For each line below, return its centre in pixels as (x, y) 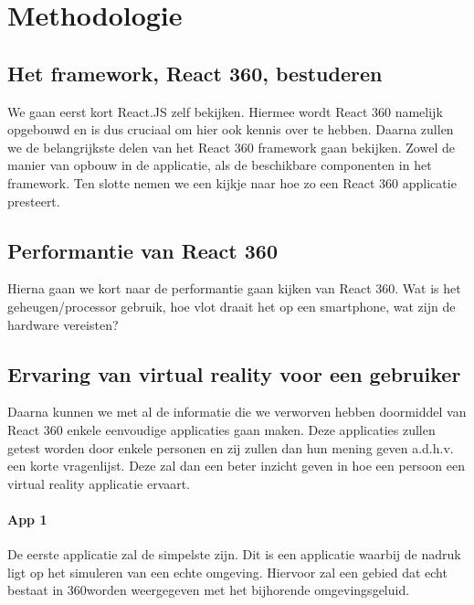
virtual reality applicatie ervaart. (99, 483)
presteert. (34, 201)
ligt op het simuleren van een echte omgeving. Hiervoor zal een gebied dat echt (227, 572)
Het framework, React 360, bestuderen (195, 73)
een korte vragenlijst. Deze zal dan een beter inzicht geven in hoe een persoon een (236, 466)
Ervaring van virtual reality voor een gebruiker (234, 373)
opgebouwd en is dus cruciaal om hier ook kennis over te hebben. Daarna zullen (231, 129)
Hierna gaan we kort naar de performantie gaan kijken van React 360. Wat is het (234, 288)
